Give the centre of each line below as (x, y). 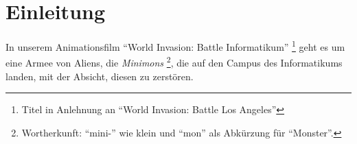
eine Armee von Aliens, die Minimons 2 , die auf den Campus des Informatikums (174, 62)
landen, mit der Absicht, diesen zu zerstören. (100, 76)
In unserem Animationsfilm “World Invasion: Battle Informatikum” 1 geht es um (175, 46)
